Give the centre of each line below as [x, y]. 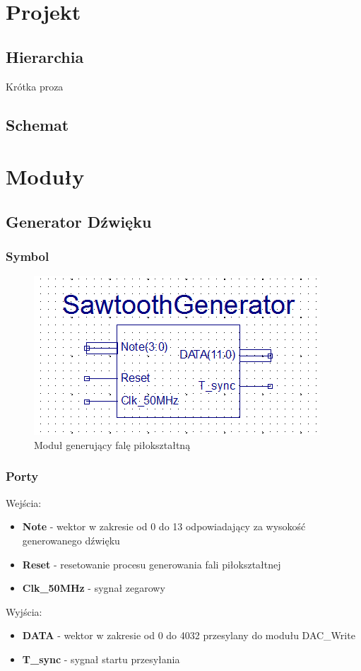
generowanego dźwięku [71, 540]
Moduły [45, 176]
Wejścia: [24, 502]
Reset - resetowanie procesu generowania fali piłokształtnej [152, 564]
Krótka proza [35, 86]
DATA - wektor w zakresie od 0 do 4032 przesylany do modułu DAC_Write [189, 635]
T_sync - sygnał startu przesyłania [101, 659]
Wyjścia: [24, 611]
